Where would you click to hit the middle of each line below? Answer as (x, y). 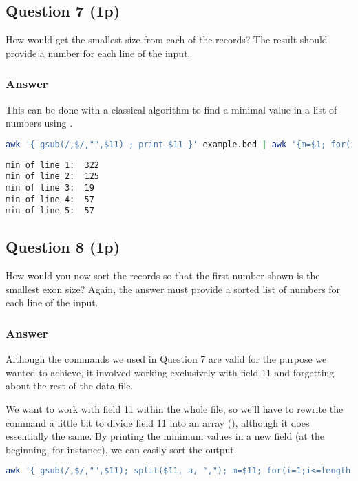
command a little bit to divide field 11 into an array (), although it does (158, 422)
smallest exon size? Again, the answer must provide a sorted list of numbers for (173, 289)
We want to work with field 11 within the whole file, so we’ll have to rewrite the (175, 408)
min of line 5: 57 (50, 211)
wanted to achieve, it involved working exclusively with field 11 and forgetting (170, 372)
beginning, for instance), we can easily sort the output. (121, 449)
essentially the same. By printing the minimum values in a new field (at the (165, 436)
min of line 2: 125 (53, 177)
